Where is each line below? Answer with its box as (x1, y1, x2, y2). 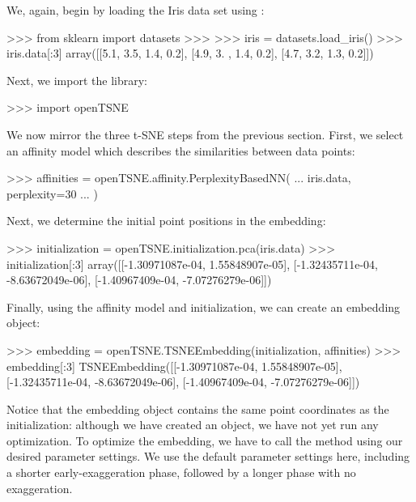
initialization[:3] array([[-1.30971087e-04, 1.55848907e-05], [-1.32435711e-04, (6, 255, 378, 272)
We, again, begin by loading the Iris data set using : (6, 2, 265, 18)
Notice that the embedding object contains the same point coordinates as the (6, 400, 389, 417)
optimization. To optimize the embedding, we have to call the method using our (6, 432, 403, 449)
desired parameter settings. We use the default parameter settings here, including (6, 448, 410, 465)
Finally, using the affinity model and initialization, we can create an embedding (6, 298, 401, 315)
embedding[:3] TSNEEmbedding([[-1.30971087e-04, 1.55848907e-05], (6, 357, 342, 374)
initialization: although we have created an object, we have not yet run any (6, 416, 379, 433)
